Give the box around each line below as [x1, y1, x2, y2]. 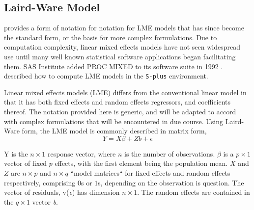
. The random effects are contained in [137, 187, 250, 197]
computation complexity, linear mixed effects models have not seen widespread [4, 42, 241, 52]
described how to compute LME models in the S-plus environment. [4, 71, 208, 81]
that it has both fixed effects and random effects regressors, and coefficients [4, 97, 231, 107]
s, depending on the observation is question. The [98, 177, 244, 187]
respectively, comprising [4, 177, 76, 187]
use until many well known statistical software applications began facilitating [4, 51, 236, 61]
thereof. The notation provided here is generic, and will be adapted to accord [4, 106, 236, 117]
